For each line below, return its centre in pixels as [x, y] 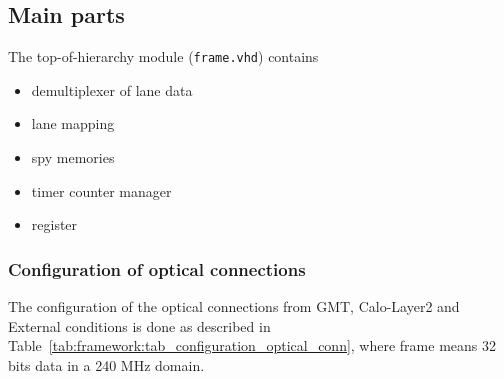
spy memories [73, 157]
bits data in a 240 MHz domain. [106, 364]
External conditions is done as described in [139, 325]
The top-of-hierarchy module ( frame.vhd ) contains [163, 56]
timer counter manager [101, 190]
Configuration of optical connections [157, 268]
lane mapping [73, 123]
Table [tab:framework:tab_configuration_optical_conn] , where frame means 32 [252, 345]
